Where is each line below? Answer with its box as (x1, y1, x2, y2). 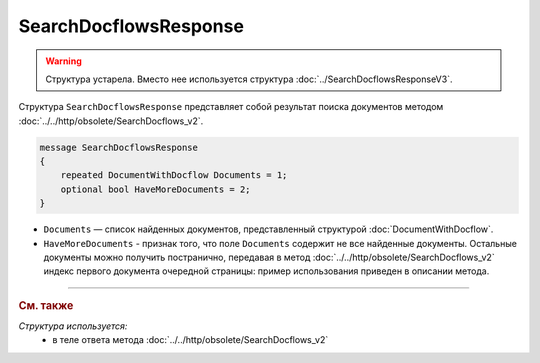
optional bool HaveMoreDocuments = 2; (60, 183, 251, 195)
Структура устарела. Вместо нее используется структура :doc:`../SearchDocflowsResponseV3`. (45, 73, 453, 85)
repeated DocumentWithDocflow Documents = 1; (60, 170, 288, 181)
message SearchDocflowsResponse (39, 141, 199, 153)
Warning (45, 55, 82, 67)
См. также (18, 298, 74, 312)
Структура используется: (18, 320, 128, 332)
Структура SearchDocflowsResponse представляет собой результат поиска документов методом (18, 101, 444, 113)
